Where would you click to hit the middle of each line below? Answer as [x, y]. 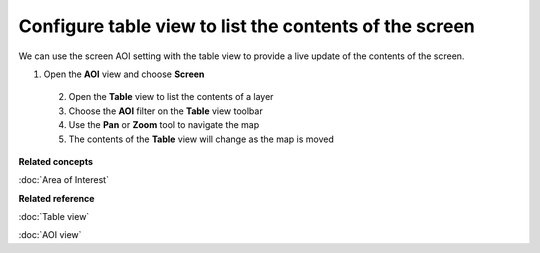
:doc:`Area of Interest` [64, 180]
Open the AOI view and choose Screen [124, 74]
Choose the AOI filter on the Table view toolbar [166, 111]
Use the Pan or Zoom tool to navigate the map [164, 125]
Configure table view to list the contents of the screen [246, 26]
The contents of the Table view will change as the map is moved [201, 139]
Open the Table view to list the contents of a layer [171, 97]
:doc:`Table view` [54, 217]
